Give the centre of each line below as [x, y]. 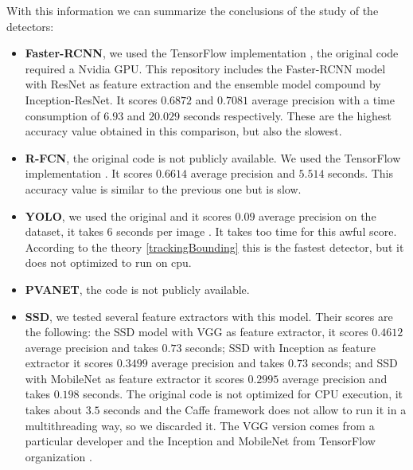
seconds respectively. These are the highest [288, 115]
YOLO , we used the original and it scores [128, 215]
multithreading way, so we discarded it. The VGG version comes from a [200, 425]
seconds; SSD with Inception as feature [281, 347]
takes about [54, 410]
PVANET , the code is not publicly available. [137, 289]
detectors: [30, 26]
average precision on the [318, 215]
